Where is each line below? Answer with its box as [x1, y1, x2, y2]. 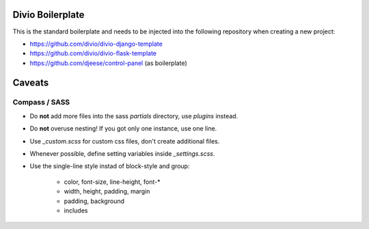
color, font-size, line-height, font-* [64, 178, 161, 186]
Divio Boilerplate [12, 9, 85, 21]
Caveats [12, 77, 49, 88]
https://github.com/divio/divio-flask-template [29, 49, 157, 57]
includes [64, 206, 88, 215]
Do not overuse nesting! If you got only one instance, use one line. [29, 124, 217, 133]
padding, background [64, 197, 125, 205]
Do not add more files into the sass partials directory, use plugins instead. [29, 111, 238, 120]
